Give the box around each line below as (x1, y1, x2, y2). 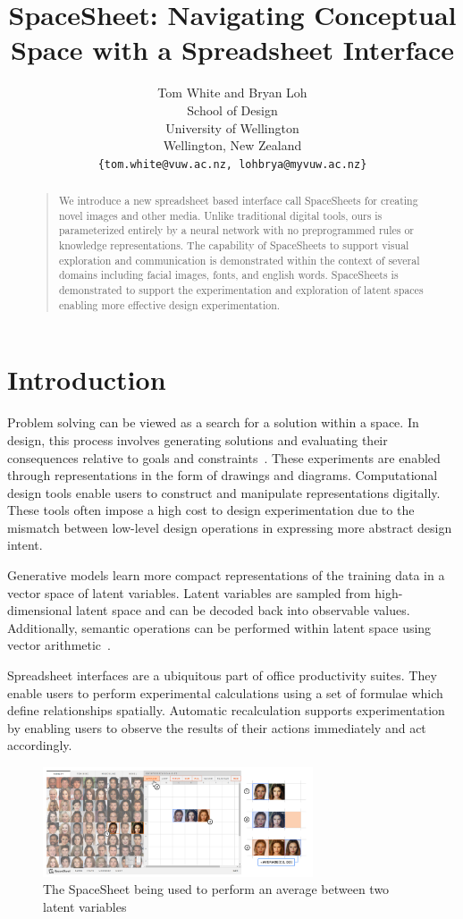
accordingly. (7, 736, 72, 755)
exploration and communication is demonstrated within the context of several (58, 252, 420, 267)
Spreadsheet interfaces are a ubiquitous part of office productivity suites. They (7, 666, 437, 685)
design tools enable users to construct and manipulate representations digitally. (7, 483, 441, 502)
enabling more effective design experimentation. (58, 297, 281, 312)
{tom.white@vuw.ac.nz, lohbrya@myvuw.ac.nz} (97, 157, 367, 171)
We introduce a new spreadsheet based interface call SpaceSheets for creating (58, 193, 418, 208)
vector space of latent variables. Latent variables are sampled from (7, 583, 371, 602)
